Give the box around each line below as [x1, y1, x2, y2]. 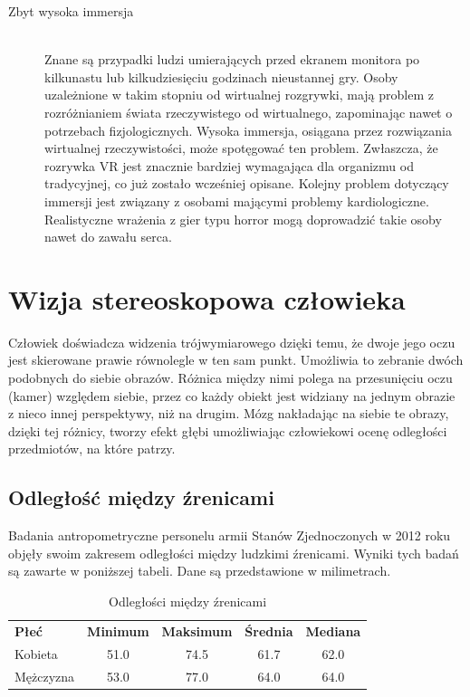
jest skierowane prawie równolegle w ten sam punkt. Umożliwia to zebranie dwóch [8, 350, 464, 369]
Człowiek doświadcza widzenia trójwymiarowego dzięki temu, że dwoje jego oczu [8, 332, 456, 351]
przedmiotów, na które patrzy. [8, 439, 176, 458]
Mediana [305, 621, 361, 640]
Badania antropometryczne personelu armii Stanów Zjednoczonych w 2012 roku [8, 526, 451, 545]
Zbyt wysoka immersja [8, 2, 134, 20]
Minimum [87, 621, 149, 640]
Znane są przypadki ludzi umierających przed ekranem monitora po [44, 50, 420, 69]
